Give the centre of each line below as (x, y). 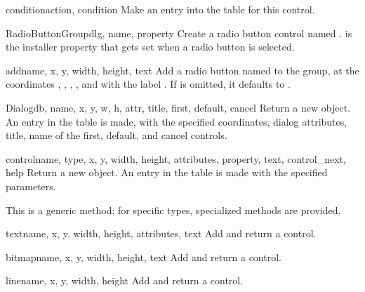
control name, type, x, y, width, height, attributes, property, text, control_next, (176, 158)
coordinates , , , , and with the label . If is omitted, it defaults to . (148, 84)
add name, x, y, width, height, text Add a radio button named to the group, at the (182, 70)
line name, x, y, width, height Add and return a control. (125, 280)
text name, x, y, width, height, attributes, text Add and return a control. (161, 233)
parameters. (31, 186)
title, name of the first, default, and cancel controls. (117, 135)
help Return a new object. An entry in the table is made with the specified (167, 172)
